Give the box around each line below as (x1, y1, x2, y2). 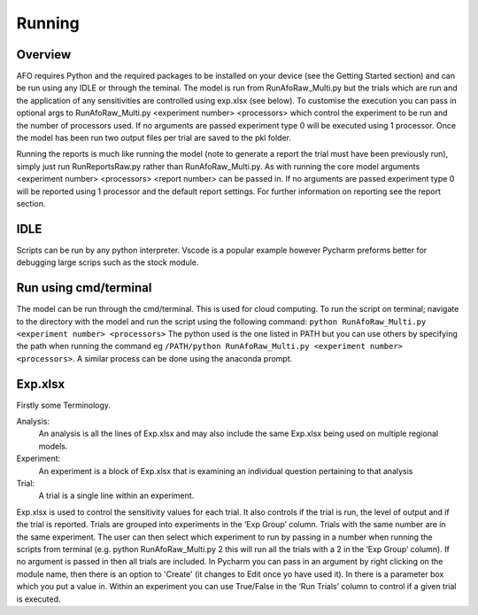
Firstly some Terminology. (16, 400, 111, 410)
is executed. (16, 594, 61, 604)
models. (38, 440, 68, 451)
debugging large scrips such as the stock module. (16, 257, 199, 268)
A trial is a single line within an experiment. (38, 490, 195, 501)
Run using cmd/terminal (16, 280, 152, 296)
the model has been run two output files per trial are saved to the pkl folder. (16, 133, 292, 144)
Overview (16, 47, 72, 62)
